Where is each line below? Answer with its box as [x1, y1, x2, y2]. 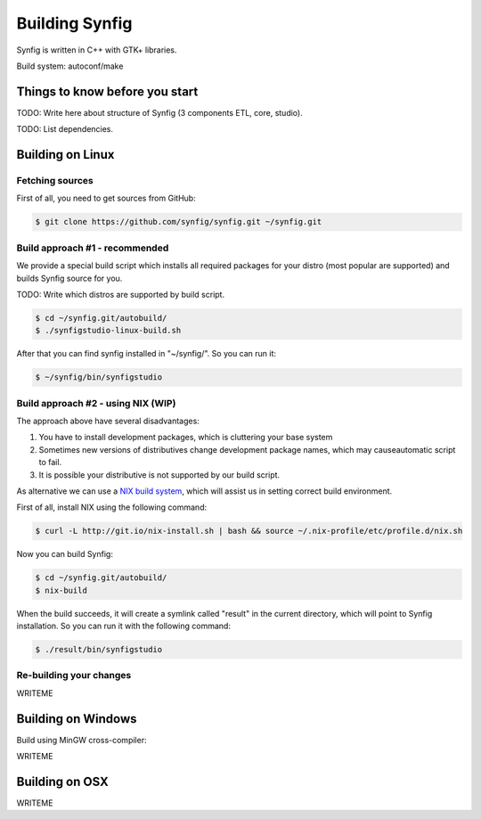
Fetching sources [16, 175, 94, 187]
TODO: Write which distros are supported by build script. [16, 289, 225, 299]
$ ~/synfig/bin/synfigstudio [35, 373, 163, 382]
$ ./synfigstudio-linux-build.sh [35, 325, 182, 336]
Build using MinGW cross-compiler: [16, 734, 147, 745]
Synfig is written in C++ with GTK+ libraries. [16, 45, 177, 55]
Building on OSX [16, 774, 109, 789]
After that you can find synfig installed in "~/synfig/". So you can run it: [16, 348, 276, 359]
